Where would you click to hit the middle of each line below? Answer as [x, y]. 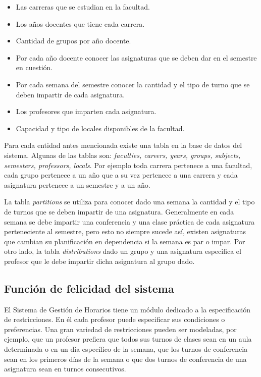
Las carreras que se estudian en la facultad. [83, 7]
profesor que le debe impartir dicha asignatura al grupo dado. [99, 261]
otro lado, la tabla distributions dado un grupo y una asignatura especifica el [123, 251]
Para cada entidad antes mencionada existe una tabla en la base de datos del [123, 145]
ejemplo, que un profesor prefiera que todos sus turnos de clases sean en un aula [128, 339]
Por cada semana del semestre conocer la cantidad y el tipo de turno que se [133, 84]
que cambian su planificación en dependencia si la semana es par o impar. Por [125, 241]
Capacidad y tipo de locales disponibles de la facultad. [100, 128]
